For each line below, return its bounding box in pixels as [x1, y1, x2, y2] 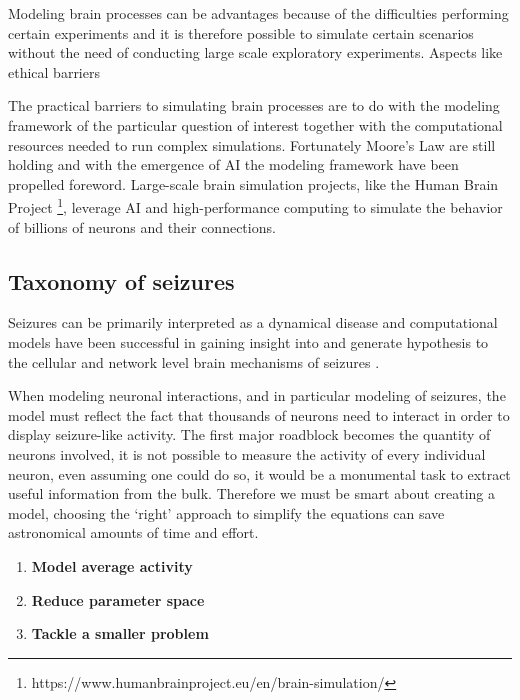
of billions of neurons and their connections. [8, 216, 276, 237]
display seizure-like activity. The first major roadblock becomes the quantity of [8, 424, 491, 445]
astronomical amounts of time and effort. [8, 522, 259, 543]
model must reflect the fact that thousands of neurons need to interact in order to [8, 404, 510, 425]
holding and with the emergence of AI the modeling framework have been [8, 154, 459, 175]
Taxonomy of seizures [8, 265, 235, 296]
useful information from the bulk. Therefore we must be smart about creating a [8, 483, 495, 504]
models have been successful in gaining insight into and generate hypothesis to [8, 331, 489, 352]
